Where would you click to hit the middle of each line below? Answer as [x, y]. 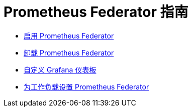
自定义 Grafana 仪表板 [60, 69]
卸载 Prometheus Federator [69, 52]
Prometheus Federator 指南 [96, 12]
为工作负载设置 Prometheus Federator [86, 86]
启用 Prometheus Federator [69, 35]
